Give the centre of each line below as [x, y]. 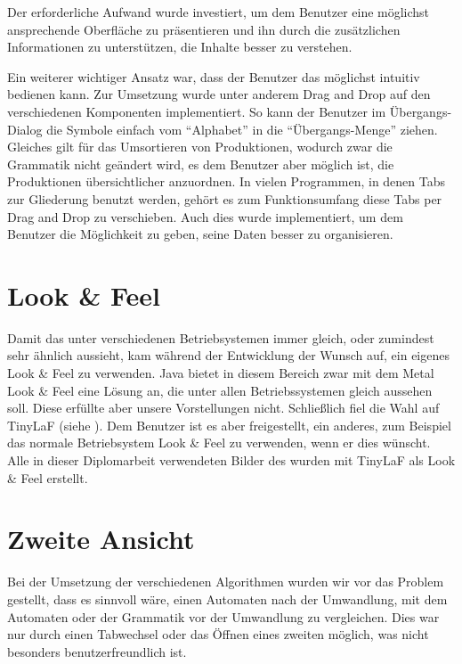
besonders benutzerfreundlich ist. [97, 651]
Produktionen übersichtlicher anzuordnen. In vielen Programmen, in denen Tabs [227, 181]
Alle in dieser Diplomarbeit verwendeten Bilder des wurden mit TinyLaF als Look [231, 460]
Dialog [25, 129]
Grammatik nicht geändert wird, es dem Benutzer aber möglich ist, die [201, 164]
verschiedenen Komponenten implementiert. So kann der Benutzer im [197, 111]
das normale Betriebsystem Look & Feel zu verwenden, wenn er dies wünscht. [219, 443]
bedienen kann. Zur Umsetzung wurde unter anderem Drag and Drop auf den [219, 94]
